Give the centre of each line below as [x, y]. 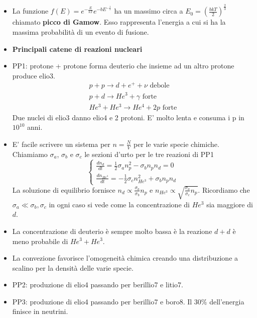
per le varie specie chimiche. [176, 144]
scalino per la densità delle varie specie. [73, 267]
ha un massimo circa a [149, 11]
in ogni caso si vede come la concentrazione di [119, 204]
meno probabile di [40, 241]
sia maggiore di [230, 204]
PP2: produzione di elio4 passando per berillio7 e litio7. [98, 285]
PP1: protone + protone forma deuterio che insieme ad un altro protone [123, 66]
